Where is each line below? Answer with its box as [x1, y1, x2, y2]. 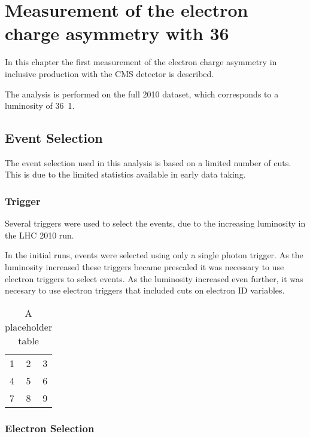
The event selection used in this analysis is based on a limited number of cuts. [5, 156, 291, 169]
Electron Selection [5, 420, 95, 435]
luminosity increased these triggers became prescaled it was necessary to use [5, 261, 284, 273]
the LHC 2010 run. [5, 228, 74, 241]
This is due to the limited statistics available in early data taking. [5, 168, 246, 181]
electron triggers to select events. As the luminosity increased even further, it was [5, 272, 303, 285]
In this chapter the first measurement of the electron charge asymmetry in [5, 56, 277, 68]
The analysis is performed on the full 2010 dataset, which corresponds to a [5, 87, 279, 100]
